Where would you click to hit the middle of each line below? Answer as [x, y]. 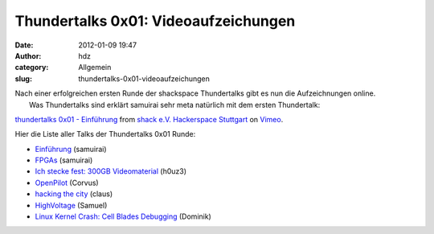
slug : [23, 78]
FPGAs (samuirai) [64, 160]
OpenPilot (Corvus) [67, 183]
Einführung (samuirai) [71, 149]
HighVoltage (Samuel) [71, 205]
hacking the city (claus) [74, 194]
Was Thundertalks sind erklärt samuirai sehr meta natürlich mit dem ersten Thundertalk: [175, 105]
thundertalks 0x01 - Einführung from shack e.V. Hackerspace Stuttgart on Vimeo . [149, 119]
